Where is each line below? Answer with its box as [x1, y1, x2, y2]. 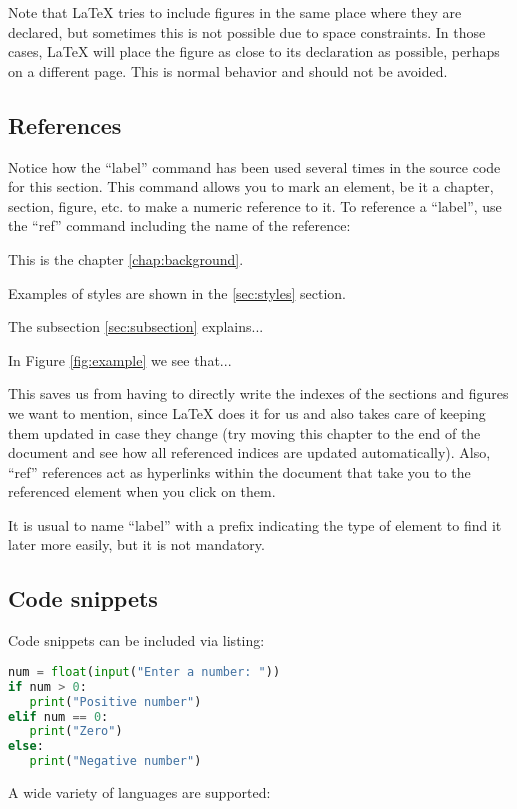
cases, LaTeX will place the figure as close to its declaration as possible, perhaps [8, 41, 500, 62]
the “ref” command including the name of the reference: [8, 215, 351, 236]
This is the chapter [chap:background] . [8, 248, 244, 269]
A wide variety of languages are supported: [8, 782, 271, 802]
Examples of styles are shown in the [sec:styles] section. [8, 282, 346, 303]
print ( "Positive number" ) [29, 694, 202, 709]
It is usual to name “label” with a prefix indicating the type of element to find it [8, 514, 502, 535]
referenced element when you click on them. [8, 481, 276, 502]
